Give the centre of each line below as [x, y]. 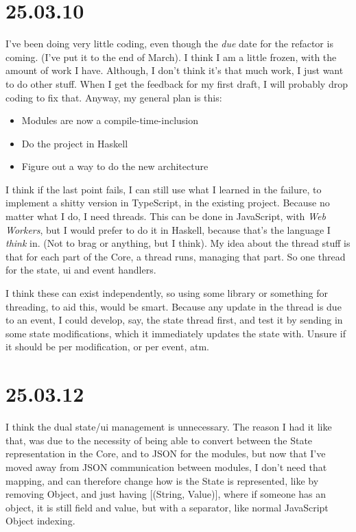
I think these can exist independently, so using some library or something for [167, 293]
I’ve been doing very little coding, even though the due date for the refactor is [169, 44]
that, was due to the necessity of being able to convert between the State [159, 440]
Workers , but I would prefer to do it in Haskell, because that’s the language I [168, 229]
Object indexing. [40, 521]
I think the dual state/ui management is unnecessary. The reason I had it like [169, 427]
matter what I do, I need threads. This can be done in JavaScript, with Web [166, 216]
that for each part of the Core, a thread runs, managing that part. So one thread [176, 256]
